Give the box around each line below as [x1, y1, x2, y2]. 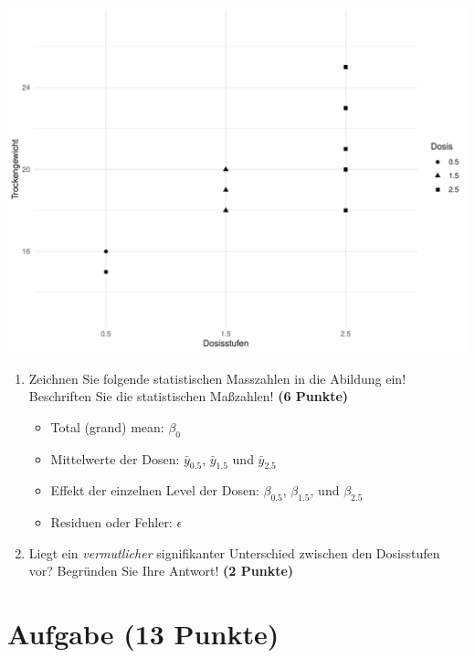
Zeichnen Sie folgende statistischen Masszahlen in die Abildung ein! [28, 368, 406, 387]
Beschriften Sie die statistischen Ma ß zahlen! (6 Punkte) [28, 387, 349, 406]
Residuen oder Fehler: [50, 513, 173, 532]
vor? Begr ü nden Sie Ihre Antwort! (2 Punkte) [28, 561, 294, 580]
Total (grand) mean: [50, 417, 164, 436]
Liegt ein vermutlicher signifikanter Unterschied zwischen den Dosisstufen [28, 543, 440, 562]
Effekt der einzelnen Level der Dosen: [50, 481, 259, 500]
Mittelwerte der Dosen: [50, 449, 180, 468]
